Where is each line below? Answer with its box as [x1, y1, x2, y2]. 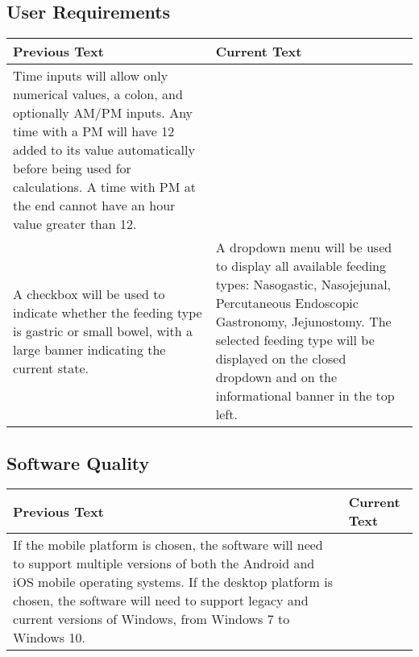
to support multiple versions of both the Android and [13, 554, 315, 573]
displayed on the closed [215, 349, 346, 368]
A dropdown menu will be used [215, 238, 392, 257]
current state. [13, 358, 89, 377]
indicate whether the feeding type [13, 302, 202, 322]
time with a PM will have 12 [13, 122, 175, 141]
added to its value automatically [13, 140, 195, 160]
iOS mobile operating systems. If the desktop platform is [13, 572, 333, 592]
